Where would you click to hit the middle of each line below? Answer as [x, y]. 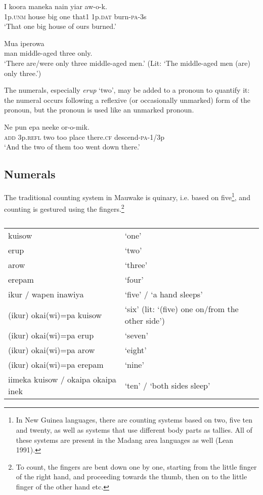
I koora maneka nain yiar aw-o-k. [56, 6]
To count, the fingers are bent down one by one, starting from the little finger [136, 466]
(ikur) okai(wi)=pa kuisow [55, 315]
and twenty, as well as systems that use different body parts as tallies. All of [134, 430]
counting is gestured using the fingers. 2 [64, 208]
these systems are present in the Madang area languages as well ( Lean [125, 440]
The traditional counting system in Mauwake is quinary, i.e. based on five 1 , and [127, 196]
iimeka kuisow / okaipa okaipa [62, 379]
